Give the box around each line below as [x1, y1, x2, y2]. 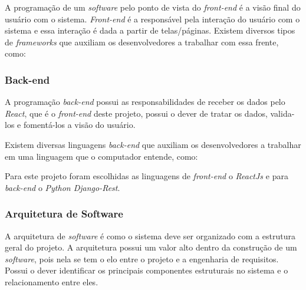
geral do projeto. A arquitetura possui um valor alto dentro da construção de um [5, 241, 297, 253]
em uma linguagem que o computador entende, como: [5, 150, 198, 162]
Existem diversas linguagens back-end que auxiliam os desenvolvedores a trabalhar [5, 138, 301, 150]
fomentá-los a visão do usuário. [23, 118, 136, 131]
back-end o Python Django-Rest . [5, 181, 120, 193]
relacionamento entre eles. [5, 275, 98, 288]
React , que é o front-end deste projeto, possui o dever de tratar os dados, [5, 107, 268, 119]
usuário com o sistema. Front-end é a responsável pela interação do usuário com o [5, 12, 300, 25]
